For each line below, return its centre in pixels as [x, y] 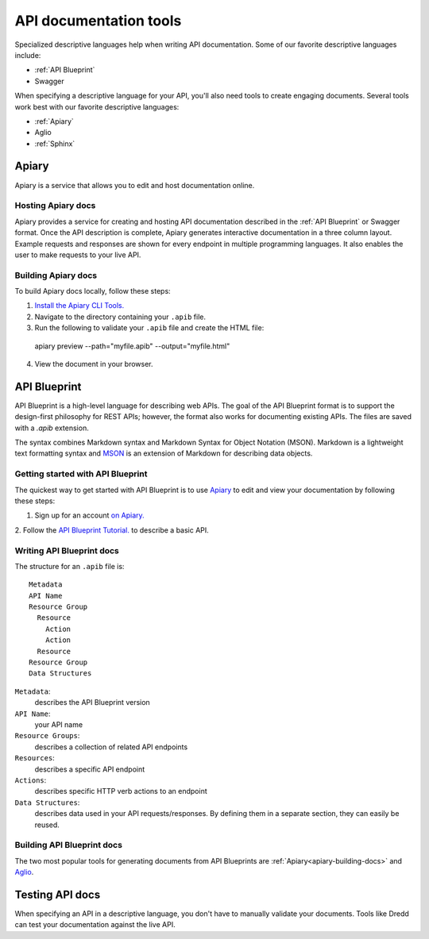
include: [28, 55]
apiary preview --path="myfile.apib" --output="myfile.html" [132, 346]
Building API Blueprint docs [69, 845]
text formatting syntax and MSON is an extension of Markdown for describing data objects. [164, 453]
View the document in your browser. [94, 364]
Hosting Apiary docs [55, 206]
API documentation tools [98, 21]
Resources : [35, 758]
